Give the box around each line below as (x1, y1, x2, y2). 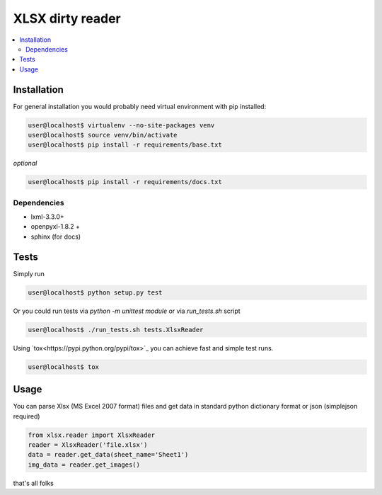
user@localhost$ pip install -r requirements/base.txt (28, 141, 222, 149)
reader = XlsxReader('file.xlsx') (28, 440, 148, 449)
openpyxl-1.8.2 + (30, 222, 81, 231)
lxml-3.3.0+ (30, 212, 65, 221)
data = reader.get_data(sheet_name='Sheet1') (28, 450, 189, 459)
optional (13, 159, 37, 168)
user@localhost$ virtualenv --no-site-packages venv (28, 121, 215, 129)
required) (13, 411, 40, 421)
